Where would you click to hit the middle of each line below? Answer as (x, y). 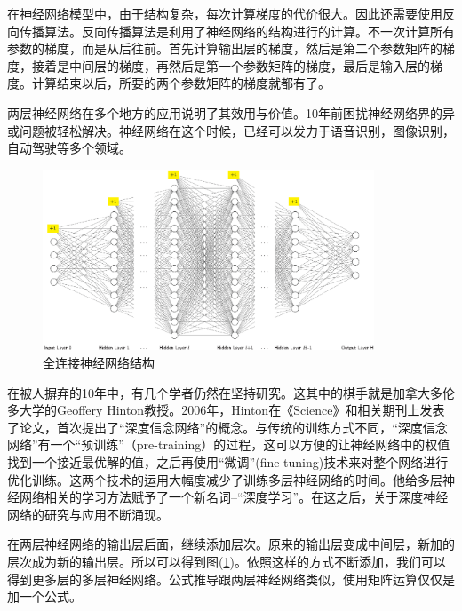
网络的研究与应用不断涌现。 (88, 514)
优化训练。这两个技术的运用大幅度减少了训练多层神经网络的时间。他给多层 (225, 479)
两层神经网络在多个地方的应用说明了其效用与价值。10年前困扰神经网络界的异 (231, 112)
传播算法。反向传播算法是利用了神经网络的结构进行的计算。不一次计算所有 (237, 31)
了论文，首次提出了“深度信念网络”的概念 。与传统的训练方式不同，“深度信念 (227, 427)
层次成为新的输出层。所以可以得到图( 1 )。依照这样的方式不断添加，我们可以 (227, 561)
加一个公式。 (44, 596)
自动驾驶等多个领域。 (69, 148)
